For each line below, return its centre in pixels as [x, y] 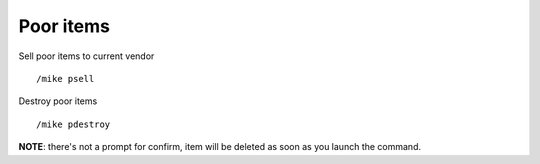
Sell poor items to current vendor [86, 56]
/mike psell [65, 78]
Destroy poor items [58, 101]
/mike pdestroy [73, 124]
